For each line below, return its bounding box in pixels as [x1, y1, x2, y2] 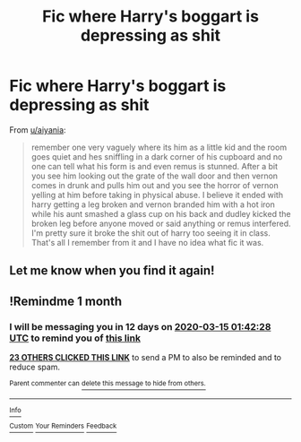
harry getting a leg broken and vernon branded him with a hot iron [30, 199, 276, 210]
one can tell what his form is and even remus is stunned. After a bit [30, 160, 279, 171]
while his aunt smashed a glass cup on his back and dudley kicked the [30, 208, 291, 219]
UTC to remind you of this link [9, 332, 142, 344]
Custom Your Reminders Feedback [9, 421, 117, 431]
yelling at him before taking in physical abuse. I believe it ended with [30, 189, 284, 200]
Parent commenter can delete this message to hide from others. [9, 379, 206, 388]
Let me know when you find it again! [9, 263, 215, 279]
